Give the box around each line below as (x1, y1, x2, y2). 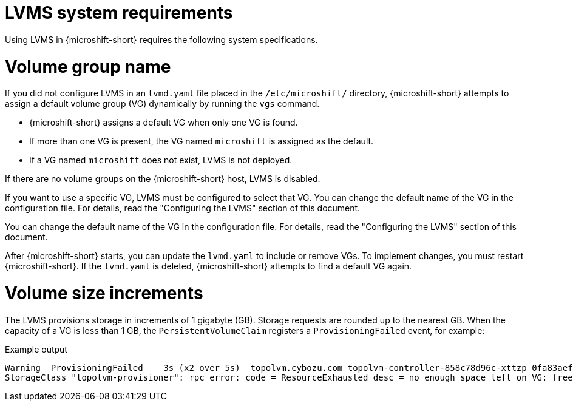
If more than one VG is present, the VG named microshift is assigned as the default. (29, 136, 374, 147)
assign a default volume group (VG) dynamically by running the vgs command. (5, 98, 320, 109)
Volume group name (5, 56, 171, 77)
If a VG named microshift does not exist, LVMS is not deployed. (29, 155, 293, 166)
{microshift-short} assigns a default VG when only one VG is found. (29, 117, 298, 128)
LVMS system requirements (5, 2, 233, 23)
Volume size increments (5, 283, 203, 303)
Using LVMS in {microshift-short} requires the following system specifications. (5, 34, 318, 45)
